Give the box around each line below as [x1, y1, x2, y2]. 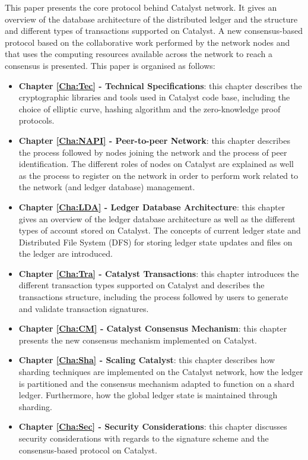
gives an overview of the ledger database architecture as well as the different [18, 212, 296, 225]
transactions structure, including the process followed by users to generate [18, 291, 288, 303]
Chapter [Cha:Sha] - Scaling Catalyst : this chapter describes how [18, 354, 275, 366]
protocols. [18, 114, 55, 127]
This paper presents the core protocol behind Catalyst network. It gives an [5, 1, 277, 13]
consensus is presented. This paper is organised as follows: [5, 59, 215, 71]
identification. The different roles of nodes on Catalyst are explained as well [18, 157, 294, 170]
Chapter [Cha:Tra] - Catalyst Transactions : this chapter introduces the [18, 267, 299, 279]
